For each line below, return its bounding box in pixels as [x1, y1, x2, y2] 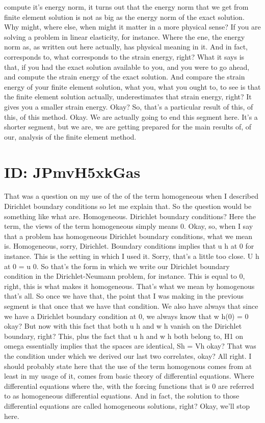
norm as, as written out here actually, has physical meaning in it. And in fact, [4, 41, 248, 52]
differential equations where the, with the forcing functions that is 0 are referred [4, 380, 254, 391]
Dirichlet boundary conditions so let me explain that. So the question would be [4, 201, 252, 211]
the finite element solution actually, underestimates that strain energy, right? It [4, 91, 252, 102]
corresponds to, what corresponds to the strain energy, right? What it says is [4, 51, 245, 62]
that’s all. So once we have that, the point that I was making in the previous [4, 290, 244, 301]
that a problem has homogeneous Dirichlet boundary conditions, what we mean [4, 230, 253, 241]
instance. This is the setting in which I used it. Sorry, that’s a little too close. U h [4, 251, 259, 261]
